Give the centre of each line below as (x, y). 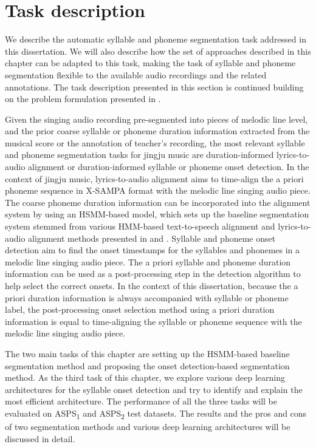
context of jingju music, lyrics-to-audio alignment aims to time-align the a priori (154, 178)
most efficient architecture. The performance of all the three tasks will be (141, 401)
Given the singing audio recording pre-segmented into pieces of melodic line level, (156, 119)
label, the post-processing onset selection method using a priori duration (140, 309)
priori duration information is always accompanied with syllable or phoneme (147, 297)
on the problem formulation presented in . (83, 99)
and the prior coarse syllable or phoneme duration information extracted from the (157, 131)
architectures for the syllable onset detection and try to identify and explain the (154, 389)
